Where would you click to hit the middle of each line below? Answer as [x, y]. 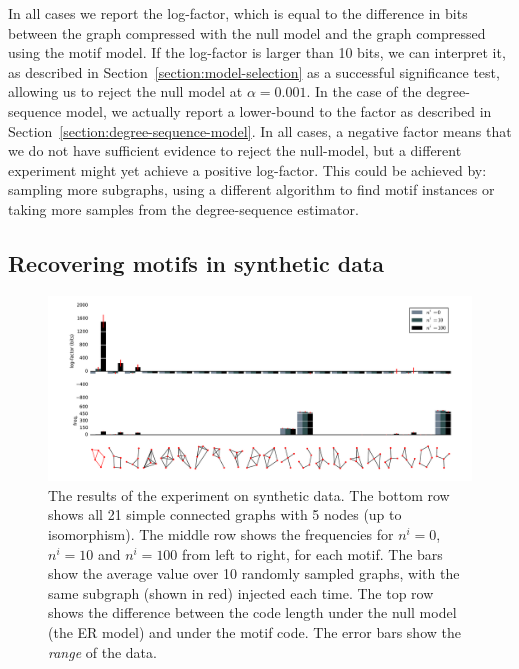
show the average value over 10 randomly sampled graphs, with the [254, 573]
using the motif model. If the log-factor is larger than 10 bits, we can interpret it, [257, 52]
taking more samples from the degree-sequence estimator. [183, 208]
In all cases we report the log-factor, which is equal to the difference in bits [238, 13]
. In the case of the [364, 91]
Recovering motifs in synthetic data [196, 262]
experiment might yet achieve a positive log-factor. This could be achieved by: [247, 169]
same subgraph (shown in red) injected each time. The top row [241, 592]
